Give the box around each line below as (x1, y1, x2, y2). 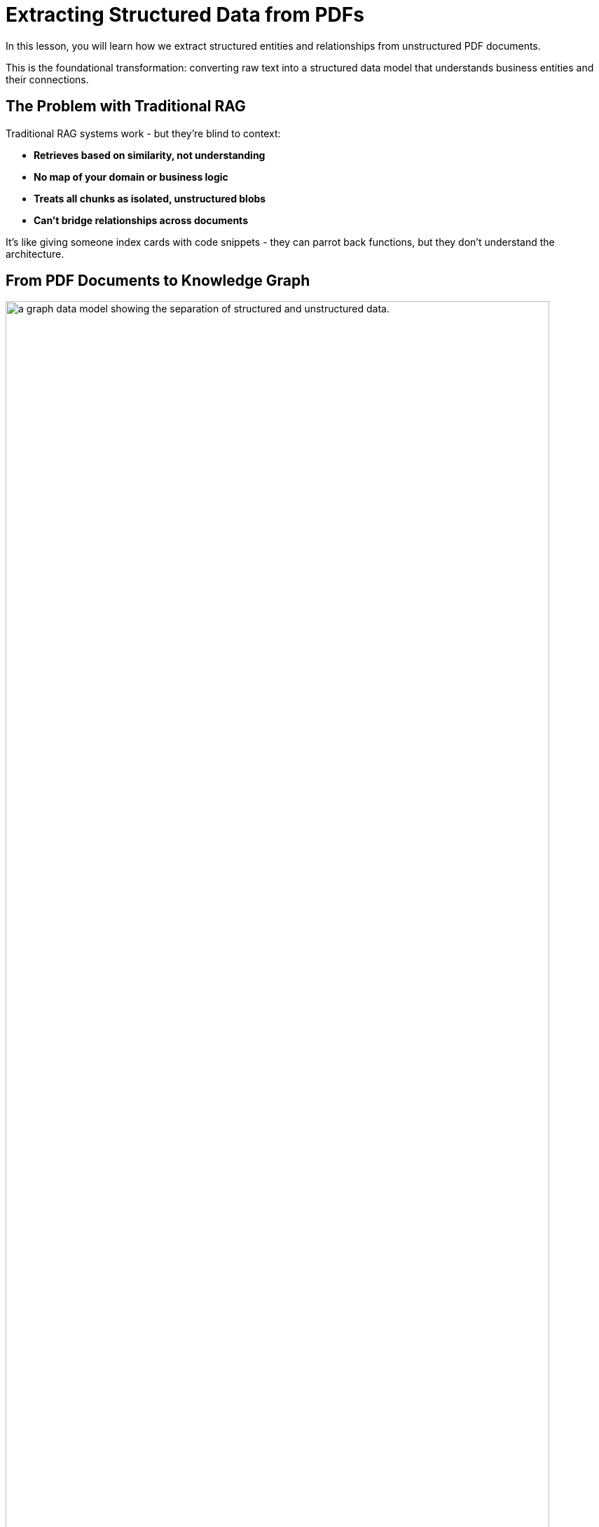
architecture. (6, 247, 64, 260)
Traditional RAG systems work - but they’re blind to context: (6, 127, 281, 139)
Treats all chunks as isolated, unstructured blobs (34, 192, 266, 205)
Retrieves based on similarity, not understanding (34, 148, 266, 161)
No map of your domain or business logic (34, 170, 228, 183)
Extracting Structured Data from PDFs (6, 3, 364, 27)
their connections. (6, 73, 89, 85)
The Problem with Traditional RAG (6, 97, 246, 116)
